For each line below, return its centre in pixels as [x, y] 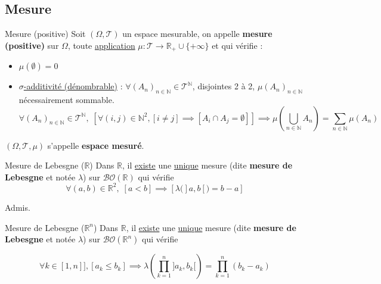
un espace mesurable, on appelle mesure [197, 34]
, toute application [101, 45]
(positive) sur [32, 45]
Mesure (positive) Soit [45, 34]
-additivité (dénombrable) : [73, 86]
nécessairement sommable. [66, 100]
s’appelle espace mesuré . [96, 145]
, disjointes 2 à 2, [224, 86]
